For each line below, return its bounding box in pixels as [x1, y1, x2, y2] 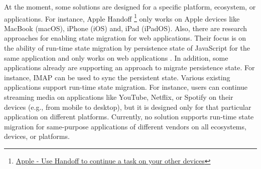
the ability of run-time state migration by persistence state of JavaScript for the [4, 43, 250, 53]
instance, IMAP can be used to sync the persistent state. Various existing [4, 72, 230, 82]
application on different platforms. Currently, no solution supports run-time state [4, 111, 254, 122]
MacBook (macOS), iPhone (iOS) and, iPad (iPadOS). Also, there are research [4, 23, 247, 33]
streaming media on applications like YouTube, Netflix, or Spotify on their [4, 92, 233, 102]
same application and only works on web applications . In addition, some [4, 52, 228, 63]
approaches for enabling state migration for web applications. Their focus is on [4, 33, 246, 43]
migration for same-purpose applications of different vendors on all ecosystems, [4, 121, 246, 131]
